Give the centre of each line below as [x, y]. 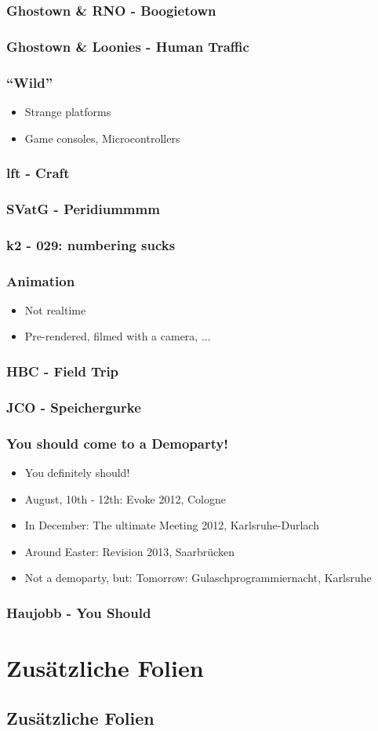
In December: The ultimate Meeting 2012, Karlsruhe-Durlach [172, 525]
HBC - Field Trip [63, 371]
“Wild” [30, 82]
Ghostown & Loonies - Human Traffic [128, 46]
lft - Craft [38, 173]
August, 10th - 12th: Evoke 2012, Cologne [125, 498]
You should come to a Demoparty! [118, 443]
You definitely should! [77, 472]
